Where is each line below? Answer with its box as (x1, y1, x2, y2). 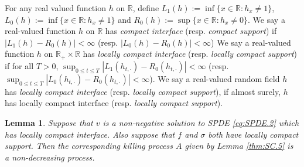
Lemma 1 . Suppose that (5, 116, 93, 128)
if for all (5, 59, 34, 71)
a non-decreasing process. (5, 151, 95, 163)
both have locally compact (208, 128, 299, 140)
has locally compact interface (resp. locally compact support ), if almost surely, (5, 85, 281, 97)
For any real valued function (5, 1, 106, 13)
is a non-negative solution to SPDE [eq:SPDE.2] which (103, 116, 299, 128)
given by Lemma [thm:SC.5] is (185, 139, 293, 152)
